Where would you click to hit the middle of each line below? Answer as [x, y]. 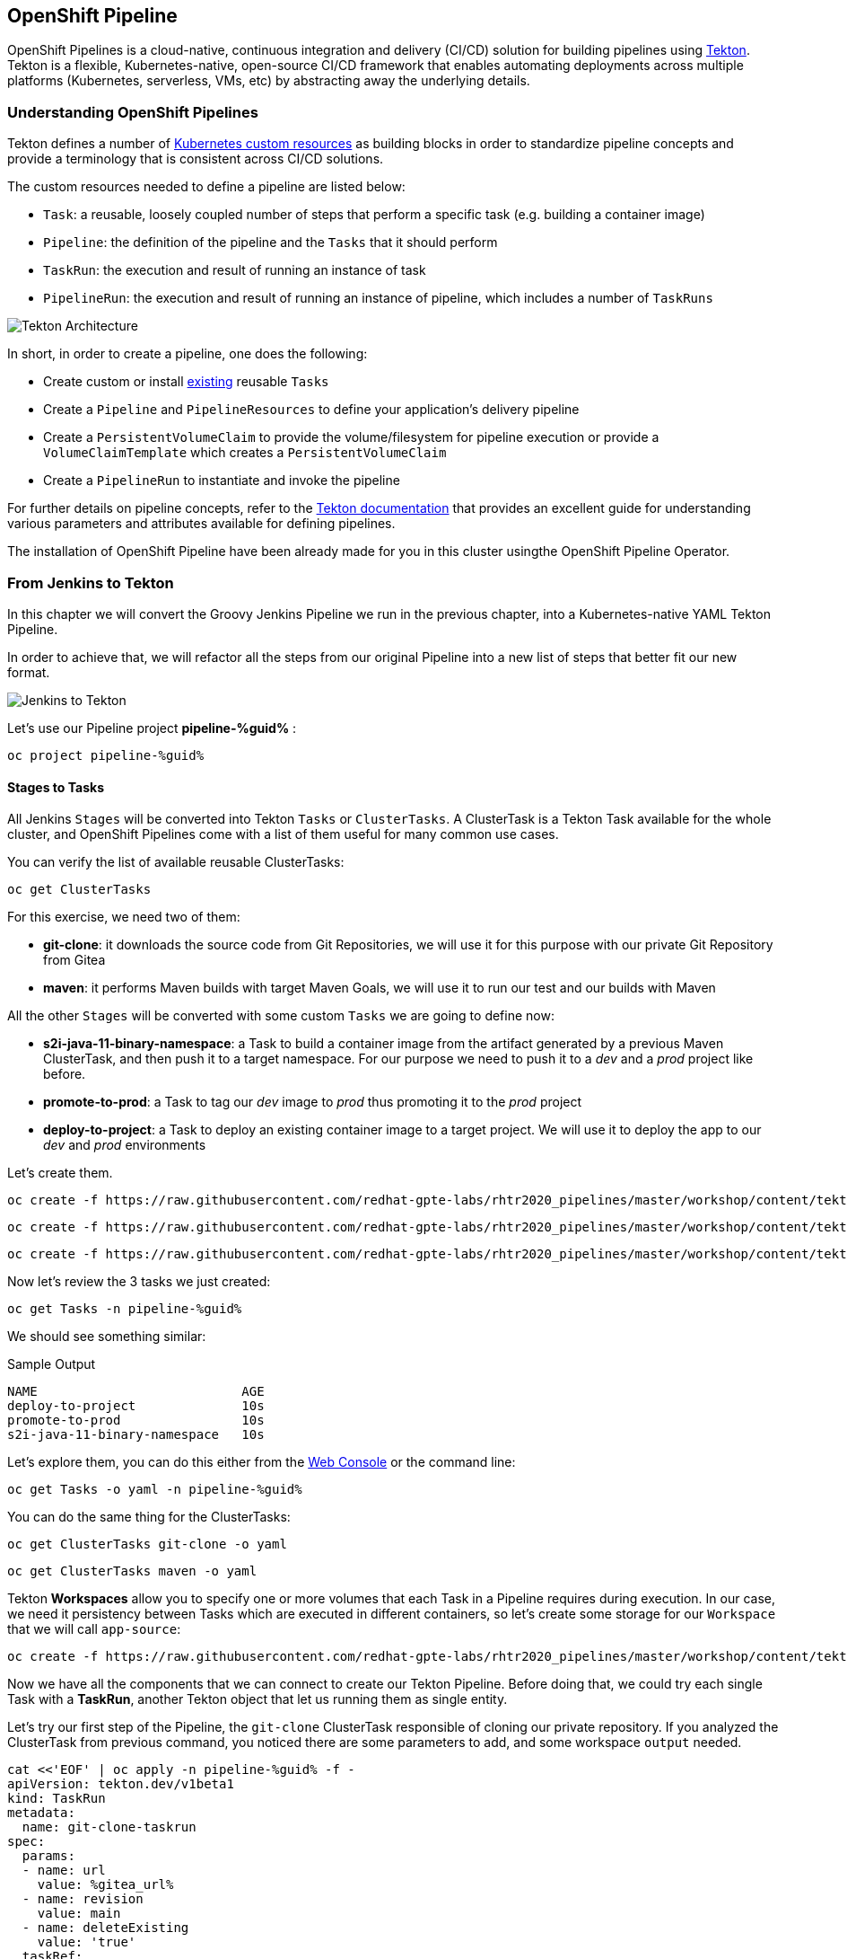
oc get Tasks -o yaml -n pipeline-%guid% [155, 1490]
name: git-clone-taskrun [109, 1827]
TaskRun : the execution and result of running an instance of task [235, 270]
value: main [79, 1914]
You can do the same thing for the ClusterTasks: [149, 1517]
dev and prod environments [125, 1145]
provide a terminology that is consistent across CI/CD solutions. [196, 159]
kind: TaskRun [57, 1799]
